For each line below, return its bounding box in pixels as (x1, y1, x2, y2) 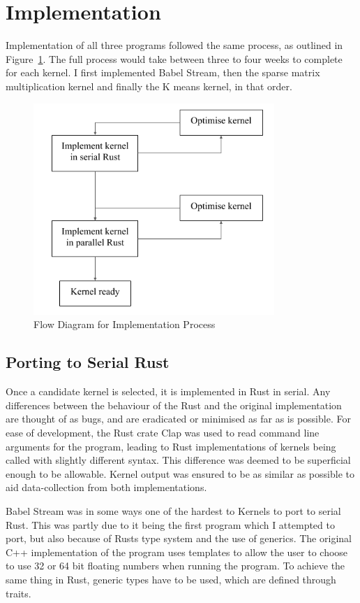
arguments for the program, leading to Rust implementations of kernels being (6, 439, 336, 453)
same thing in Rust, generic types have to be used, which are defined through (6, 572, 336, 586)
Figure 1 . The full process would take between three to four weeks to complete (6, 51, 343, 66)
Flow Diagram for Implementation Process (33, 317, 216, 332)
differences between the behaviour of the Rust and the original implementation (6, 397, 342, 412)
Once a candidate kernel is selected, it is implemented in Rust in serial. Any (6, 384, 331, 399)
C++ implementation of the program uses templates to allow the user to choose (6, 544, 348, 559)
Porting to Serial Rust (6, 351, 170, 373)
